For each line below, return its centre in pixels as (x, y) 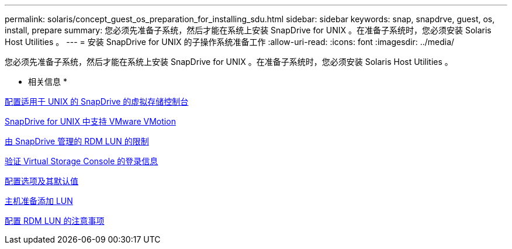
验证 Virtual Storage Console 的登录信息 (82, 161)
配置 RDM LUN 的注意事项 (55, 221)
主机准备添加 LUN (39, 201)
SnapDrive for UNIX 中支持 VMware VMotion (90, 121)
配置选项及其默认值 (41, 181)
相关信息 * (48, 82)
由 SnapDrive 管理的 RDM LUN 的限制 (77, 141)
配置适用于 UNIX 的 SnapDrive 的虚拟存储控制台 (97, 101)
